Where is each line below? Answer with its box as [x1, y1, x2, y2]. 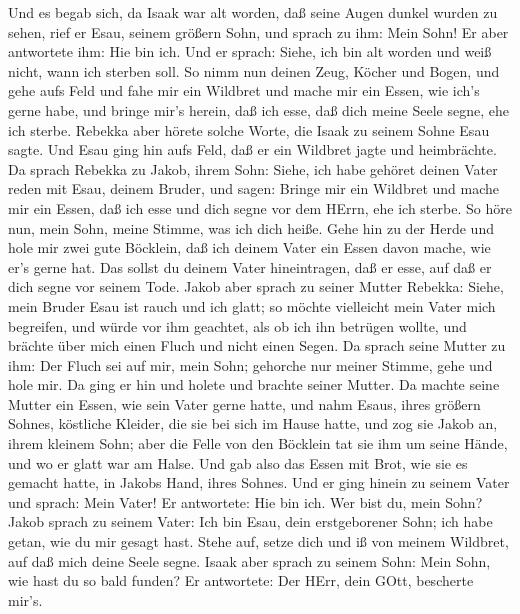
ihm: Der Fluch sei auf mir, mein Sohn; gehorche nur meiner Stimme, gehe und [8, 354, 493, 375]
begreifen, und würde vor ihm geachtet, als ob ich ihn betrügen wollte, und [8, 315, 467, 336]
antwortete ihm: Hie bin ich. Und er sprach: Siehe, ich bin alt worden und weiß [8, 41, 492, 62]
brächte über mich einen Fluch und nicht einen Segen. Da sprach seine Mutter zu [8, 335, 506, 356]
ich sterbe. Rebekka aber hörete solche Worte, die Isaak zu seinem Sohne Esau [8, 119, 490, 140]
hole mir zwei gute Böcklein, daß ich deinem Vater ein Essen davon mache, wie [8, 237, 491, 258]
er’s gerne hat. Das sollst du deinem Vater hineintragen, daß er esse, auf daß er [8, 256, 492, 277]
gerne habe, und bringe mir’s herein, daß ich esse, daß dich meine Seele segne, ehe [8, 99, 509, 120]
